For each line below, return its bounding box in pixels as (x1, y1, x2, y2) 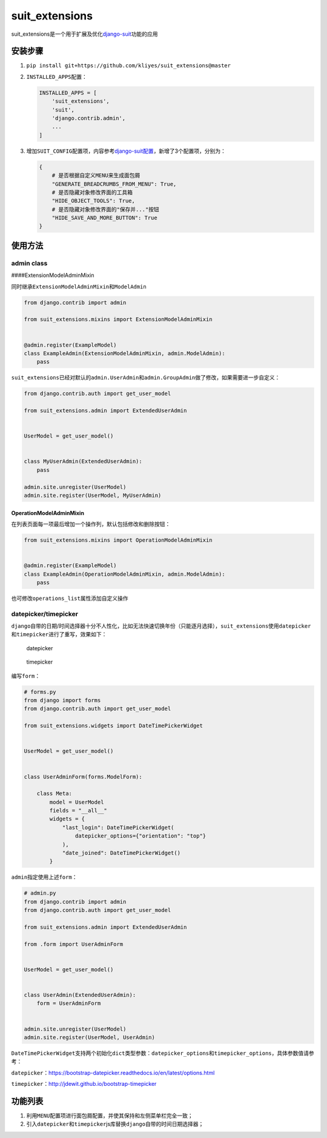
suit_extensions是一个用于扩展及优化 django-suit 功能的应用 (11, 30, 158, 38)
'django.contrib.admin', (51, 115, 126, 121)
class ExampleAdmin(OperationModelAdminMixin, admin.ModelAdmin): (24, 570, 225, 577)
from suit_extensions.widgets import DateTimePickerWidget (24, 722, 203, 730)
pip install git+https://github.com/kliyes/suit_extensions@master (26, 62, 231, 69)
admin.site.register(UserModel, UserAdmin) (24, 1034, 156, 1041)
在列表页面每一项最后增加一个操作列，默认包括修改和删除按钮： (11, 520, 171, 527)
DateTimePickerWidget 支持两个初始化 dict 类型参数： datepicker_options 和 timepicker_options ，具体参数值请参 (11, 1050, 314, 1057)
